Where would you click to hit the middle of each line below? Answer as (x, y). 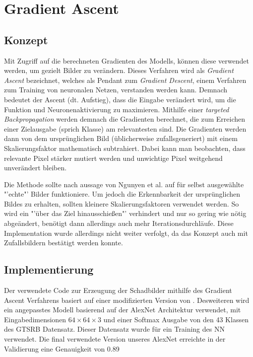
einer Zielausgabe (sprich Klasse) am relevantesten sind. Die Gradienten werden (125, 128)
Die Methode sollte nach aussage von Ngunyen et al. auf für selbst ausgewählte (124, 184)
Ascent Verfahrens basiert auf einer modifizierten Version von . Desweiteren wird (127, 300)
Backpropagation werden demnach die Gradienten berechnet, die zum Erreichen (125, 119)
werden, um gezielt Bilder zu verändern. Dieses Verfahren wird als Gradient (119, 70)
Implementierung (49, 269)
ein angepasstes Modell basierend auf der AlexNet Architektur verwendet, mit (123, 310)
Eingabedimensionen (35, 319)
